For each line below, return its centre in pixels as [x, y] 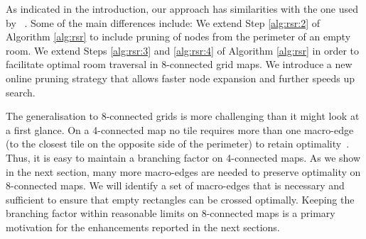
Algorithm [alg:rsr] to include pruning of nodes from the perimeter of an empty [178, 37]
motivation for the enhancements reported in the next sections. [143, 227]
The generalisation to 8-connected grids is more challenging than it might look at [183, 116]
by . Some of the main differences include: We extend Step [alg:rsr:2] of [163, 22]
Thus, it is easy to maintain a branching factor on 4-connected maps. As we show [183, 157]
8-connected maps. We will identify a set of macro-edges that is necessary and [175, 185]
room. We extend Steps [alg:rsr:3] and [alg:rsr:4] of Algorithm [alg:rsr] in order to [183, 50]
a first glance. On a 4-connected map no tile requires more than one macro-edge [180, 129]
